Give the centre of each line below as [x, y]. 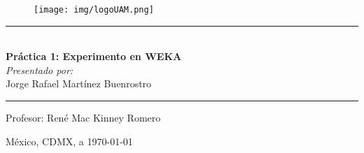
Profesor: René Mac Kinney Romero [83, 118]
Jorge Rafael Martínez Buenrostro [79, 83]
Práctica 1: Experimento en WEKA [94, 56]
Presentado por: [40, 70]
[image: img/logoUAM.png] [94, 10]
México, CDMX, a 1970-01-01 [69, 141]
